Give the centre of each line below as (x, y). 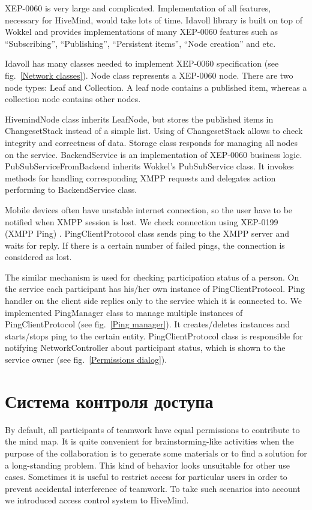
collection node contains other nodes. (73, 99)
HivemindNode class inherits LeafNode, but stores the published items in (139, 119)
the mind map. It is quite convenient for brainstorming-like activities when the (149, 441)
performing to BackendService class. (71, 190)
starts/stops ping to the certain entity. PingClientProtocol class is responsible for (154, 335)
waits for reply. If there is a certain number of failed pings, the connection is (145, 245)
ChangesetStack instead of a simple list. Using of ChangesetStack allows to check (154, 131)
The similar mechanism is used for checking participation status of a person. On (152, 277)
